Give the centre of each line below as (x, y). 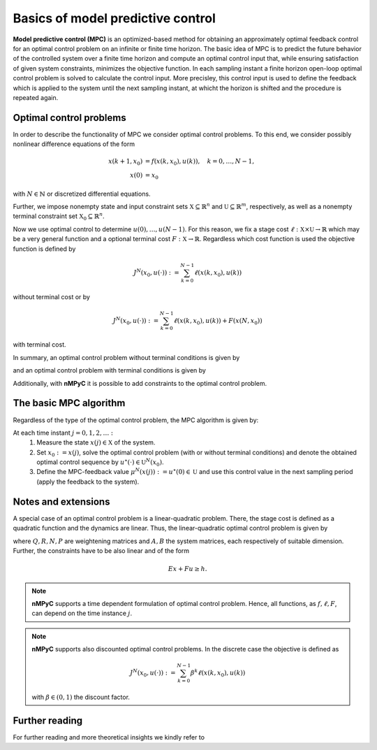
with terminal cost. (39, 345)
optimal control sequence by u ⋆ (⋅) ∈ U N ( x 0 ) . (100, 462)
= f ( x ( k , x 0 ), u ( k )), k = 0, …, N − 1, (200, 162)
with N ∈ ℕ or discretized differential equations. (82, 194)
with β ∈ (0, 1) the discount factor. (81, 697)
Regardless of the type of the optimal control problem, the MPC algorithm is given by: (136, 420)
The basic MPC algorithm (69, 403)
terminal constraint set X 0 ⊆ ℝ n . (59, 217)
